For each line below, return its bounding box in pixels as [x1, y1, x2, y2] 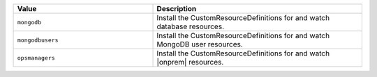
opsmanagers [17, 54, 55, 62]
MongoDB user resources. [156, 40, 244, 49]
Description [156, 4, 197, 13]
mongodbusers [17, 36, 59, 44]
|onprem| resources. [156, 58, 224, 67]
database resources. [156, 22, 225, 31]
